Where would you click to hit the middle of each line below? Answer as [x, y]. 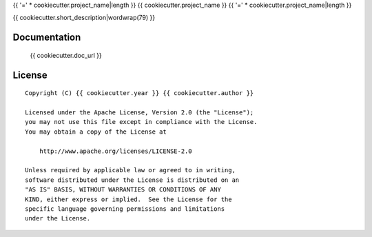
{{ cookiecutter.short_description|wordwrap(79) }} [84, 18]
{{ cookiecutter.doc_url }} [66, 55]
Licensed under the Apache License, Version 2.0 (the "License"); [139, 112]
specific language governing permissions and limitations [125, 209]
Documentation [47, 38]
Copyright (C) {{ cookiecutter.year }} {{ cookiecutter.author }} [139, 93]
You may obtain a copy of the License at [96, 132]
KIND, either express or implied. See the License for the [128, 199]
